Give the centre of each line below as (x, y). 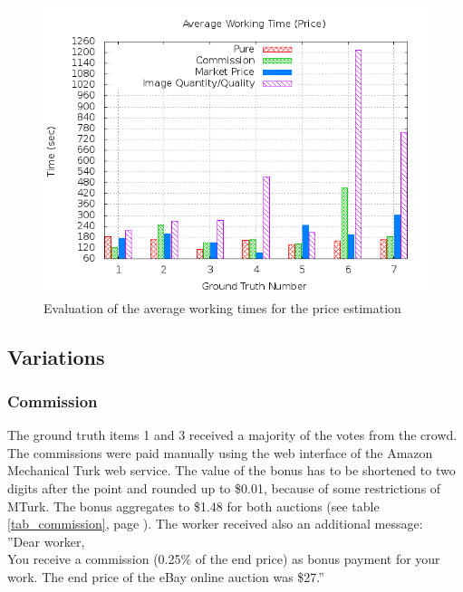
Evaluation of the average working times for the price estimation (222, 307)
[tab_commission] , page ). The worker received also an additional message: (215, 524)
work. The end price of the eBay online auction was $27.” (166, 576)
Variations (56, 356)
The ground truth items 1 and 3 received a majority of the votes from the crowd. (232, 435)
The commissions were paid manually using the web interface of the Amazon (220, 452)
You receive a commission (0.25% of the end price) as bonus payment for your (224, 559)
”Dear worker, (46, 541)
